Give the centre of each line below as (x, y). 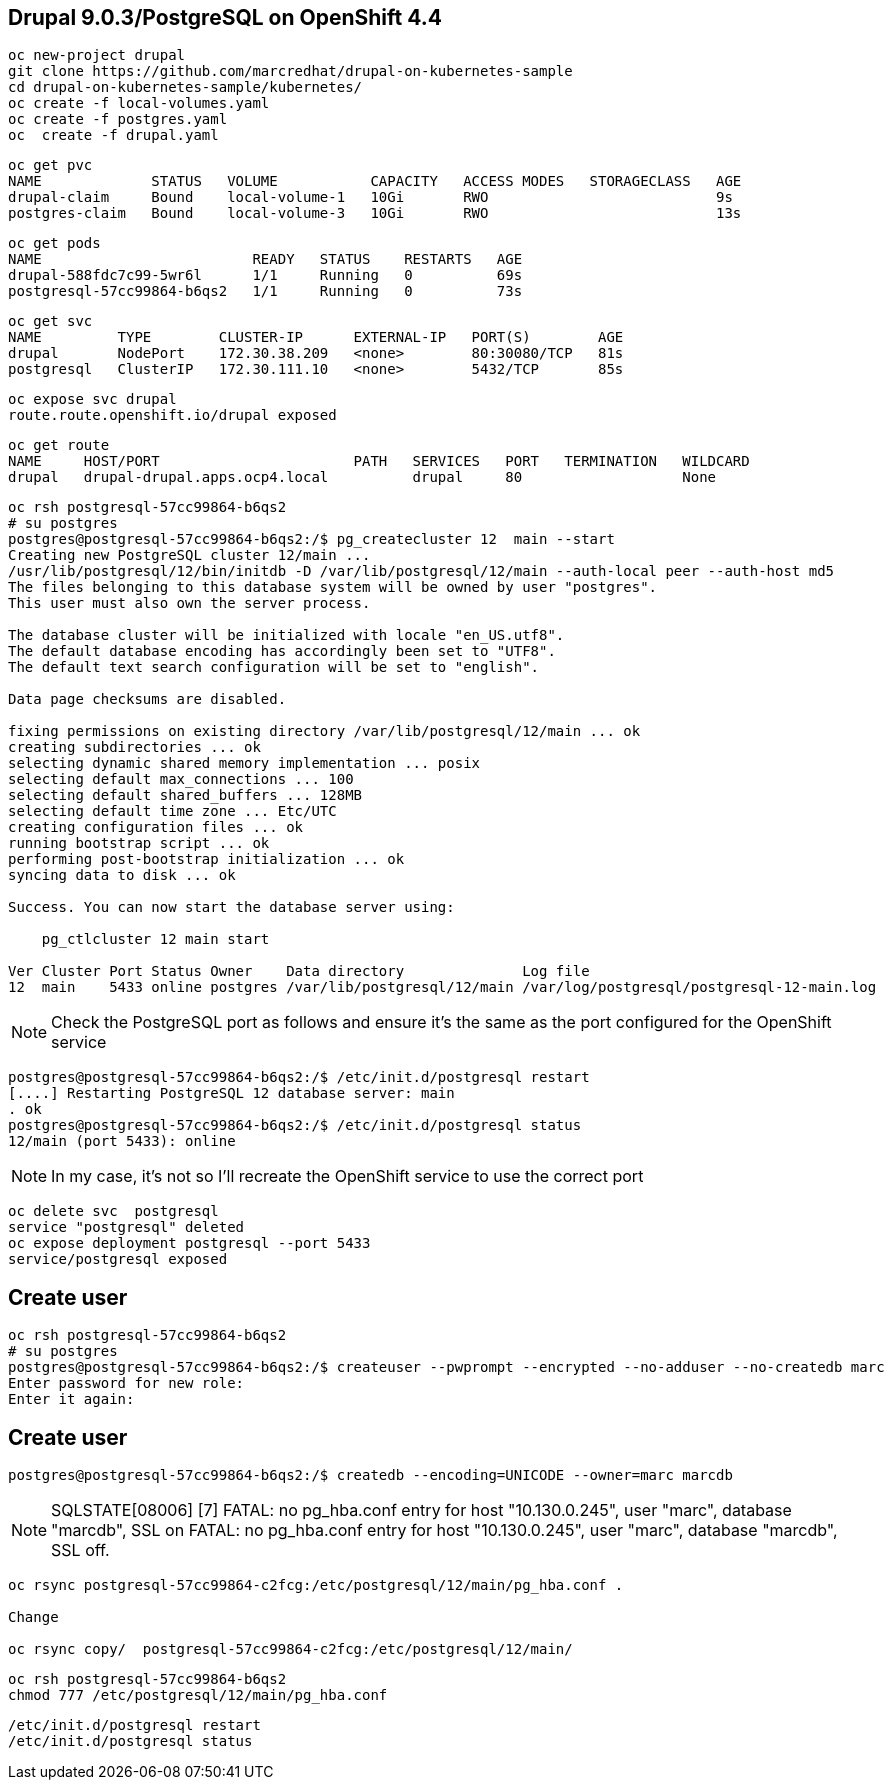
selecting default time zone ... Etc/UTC (172, 811)
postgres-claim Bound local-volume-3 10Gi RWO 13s (375, 213)
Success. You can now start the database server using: (231, 907)
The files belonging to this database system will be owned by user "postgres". (333, 587)
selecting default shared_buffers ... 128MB (185, 795)
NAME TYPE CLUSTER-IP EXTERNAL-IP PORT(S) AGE (316, 337)
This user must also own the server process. (189, 603)
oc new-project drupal (97, 55)
